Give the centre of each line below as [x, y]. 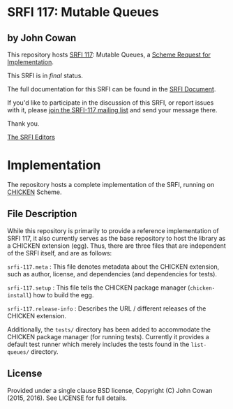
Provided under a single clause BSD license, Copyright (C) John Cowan [110, 390]
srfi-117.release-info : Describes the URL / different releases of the [107, 308]
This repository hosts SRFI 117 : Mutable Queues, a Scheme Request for [109, 54]
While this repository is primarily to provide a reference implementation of [113, 230]
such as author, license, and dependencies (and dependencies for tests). [112, 274]
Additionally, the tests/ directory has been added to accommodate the [109, 329]
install [18, 295]
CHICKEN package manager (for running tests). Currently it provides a [108, 336]
